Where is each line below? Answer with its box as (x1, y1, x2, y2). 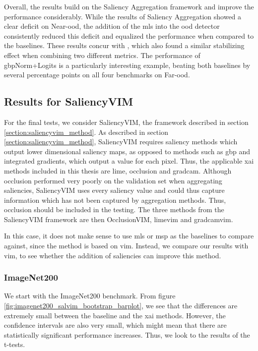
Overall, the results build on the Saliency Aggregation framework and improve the (4, 1, 254, 11)
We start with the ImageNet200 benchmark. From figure (4, 291, 176, 301)
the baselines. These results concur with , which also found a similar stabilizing (4, 40, 245, 51)
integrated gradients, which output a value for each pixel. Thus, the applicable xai (4, 156, 254, 166)
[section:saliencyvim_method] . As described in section (4, 126, 168, 137)
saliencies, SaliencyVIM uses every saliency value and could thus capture (4, 185, 225, 195)
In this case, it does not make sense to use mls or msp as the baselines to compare (4, 231, 254, 241)
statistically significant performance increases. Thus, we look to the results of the (4, 329, 250, 340)
